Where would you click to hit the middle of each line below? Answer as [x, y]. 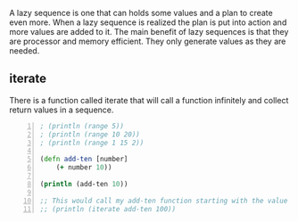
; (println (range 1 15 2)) [92, 143]
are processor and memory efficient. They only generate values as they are [148, 41]
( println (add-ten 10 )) [84, 184]
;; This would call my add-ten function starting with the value [164, 201]
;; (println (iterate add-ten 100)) [108, 209]
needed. [25, 51]
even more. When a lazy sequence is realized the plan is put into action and [148, 22]
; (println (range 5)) [82, 126]
